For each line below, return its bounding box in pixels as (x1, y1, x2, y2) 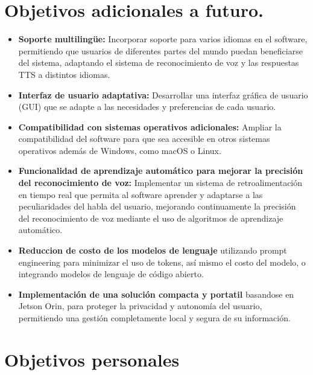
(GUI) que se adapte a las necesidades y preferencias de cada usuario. (18, 100, 276, 113)
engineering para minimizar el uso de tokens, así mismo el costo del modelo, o (18, 255, 306, 268)
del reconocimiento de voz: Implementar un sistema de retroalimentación (18, 176, 303, 189)
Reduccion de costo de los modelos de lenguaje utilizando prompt (18, 244, 287, 257)
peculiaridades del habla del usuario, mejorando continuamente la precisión (18, 200, 296, 213)
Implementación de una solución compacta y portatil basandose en (18, 287, 294, 300)
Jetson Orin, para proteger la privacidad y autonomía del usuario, (18, 300, 262, 312)
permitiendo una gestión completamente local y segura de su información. (18, 312, 291, 324)
